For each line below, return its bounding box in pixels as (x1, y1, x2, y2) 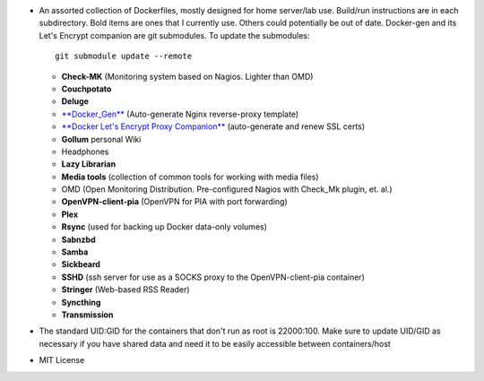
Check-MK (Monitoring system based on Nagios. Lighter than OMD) (61, 71, 314, 82)
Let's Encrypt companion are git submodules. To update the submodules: (39, 30, 310, 40)
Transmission (61, 309, 114, 320)
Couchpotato (61, 83, 112, 94)
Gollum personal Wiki (61, 134, 142, 144)
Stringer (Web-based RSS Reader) (61, 284, 190, 295)
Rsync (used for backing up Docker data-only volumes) (61, 221, 268, 232)
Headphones (61, 146, 109, 157)
